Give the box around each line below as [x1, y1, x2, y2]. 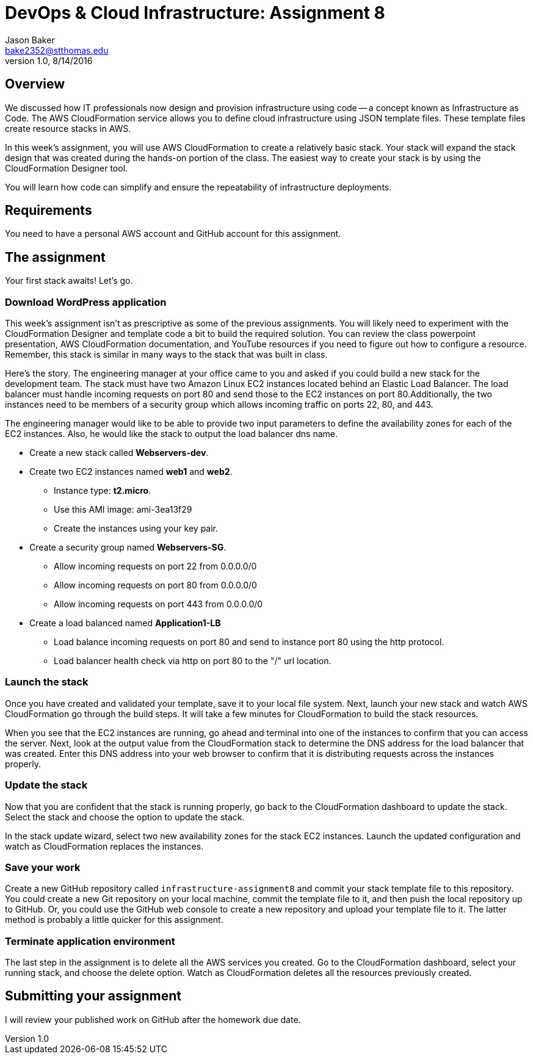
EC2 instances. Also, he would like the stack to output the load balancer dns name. [5, 428, 338, 439]
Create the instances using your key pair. [54, 523, 219, 534]
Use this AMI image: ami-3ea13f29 [54, 504, 192, 515]
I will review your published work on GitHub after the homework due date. [5, 1014, 301, 1025]
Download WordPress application [5, 295, 167, 308]
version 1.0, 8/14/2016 [5, 55, 93, 66]
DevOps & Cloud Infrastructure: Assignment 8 [5, 2, 385, 23]
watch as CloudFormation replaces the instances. [5, 840, 204, 851]
